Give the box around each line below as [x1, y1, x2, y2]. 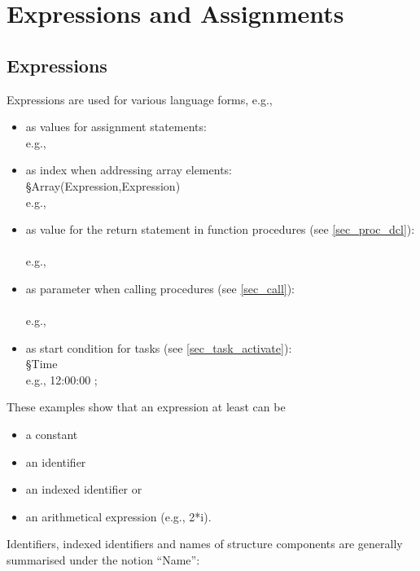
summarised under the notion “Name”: [7, 551, 200, 569]
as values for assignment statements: [25, 118, 207, 135]
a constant [25, 426, 78, 443]
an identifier [25, 453, 86, 470]
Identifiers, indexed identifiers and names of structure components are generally [7, 535, 403, 552]
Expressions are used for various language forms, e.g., [7, 90, 273, 108]
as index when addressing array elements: [25, 161, 232, 178]
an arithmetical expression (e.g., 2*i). [25, 507, 212, 525]
